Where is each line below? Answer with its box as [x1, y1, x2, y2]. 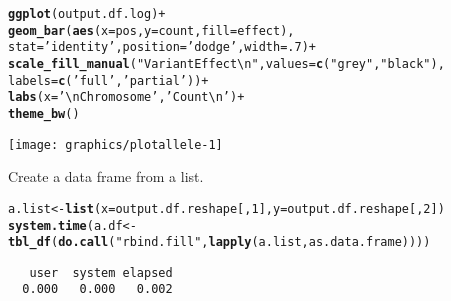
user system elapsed [29, 265, 173, 280]
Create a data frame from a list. [8, 166, 204, 187]
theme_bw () [8, 106, 80, 121]
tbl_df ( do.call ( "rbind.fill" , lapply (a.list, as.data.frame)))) [8, 235, 431, 250]
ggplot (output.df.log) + [8, 7, 166, 21]
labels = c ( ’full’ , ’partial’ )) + [8, 73, 209, 88]
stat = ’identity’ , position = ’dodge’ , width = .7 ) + [8, 40, 316, 55]
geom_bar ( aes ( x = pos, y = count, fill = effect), [8, 23, 295, 38]
